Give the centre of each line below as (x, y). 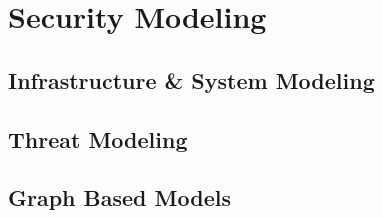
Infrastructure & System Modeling (191, 79)
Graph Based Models (119, 197)
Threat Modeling (98, 138)
